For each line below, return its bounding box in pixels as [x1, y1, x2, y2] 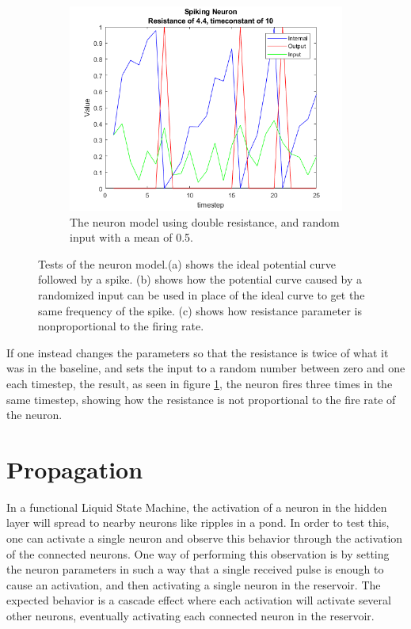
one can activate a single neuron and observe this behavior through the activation [6, 530, 403, 547]
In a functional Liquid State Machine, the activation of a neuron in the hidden [6, 498, 387, 515]
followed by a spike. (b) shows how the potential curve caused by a [38, 271, 363, 288]
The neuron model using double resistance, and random [70, 213, 340, 230]
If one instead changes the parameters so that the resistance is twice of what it [6, 344, 389, 360]
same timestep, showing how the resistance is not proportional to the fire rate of [6, 391, 396, 407]
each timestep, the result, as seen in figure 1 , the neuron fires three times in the [6, 375, 393, 391]
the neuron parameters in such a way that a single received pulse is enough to [6, 561, 384, 578]
